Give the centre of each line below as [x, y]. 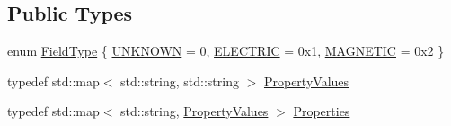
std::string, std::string [180, 81]
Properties [322, 111]
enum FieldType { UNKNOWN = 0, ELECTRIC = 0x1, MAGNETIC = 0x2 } [226, 51]
